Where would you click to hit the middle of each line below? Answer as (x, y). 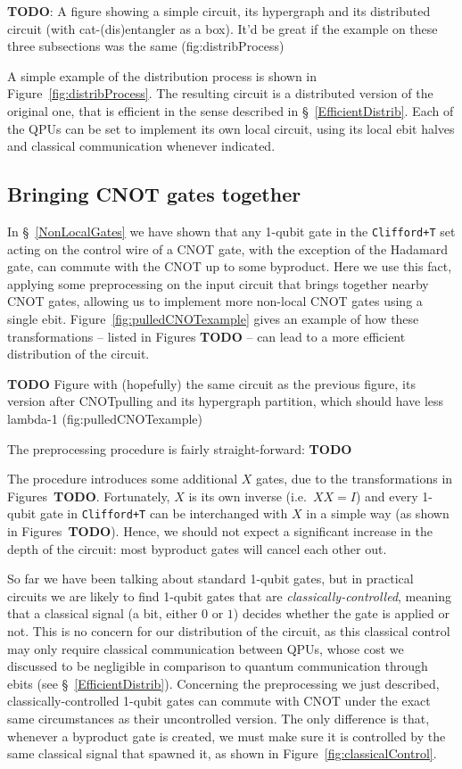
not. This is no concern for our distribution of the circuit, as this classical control (229, 630)
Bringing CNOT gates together (154, 194)
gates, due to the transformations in (355, 479)
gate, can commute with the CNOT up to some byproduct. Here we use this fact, (230, 266)
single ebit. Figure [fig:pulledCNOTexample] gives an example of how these (213, 318)
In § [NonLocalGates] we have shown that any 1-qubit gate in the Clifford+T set (231, 231)
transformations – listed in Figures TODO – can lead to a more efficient (206, 336)
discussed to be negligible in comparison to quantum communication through (218, 666)
